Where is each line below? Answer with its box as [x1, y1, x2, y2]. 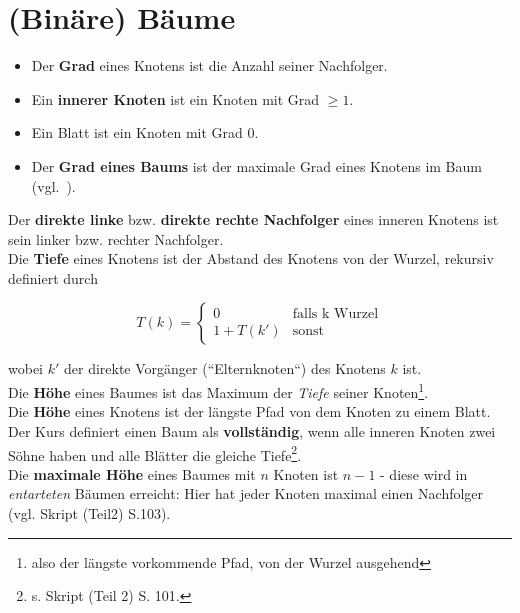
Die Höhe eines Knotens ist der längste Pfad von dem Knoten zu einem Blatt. [8, 401, 491, 422]
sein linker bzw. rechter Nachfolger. [8, 228, 224, 249]
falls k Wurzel [292, 307, 379, 322]
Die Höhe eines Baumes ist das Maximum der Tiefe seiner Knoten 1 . [8, 379, 429, 402]
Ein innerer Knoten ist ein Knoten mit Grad [31, 88, 320, 109]
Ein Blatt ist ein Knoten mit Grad [31, 122, 243, 143]
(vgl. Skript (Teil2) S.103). [8, 502, 171, 523]
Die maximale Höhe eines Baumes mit [8, 463, 256, 484]
